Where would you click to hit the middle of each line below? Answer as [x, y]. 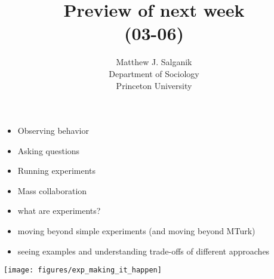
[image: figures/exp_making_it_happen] [83, 270]
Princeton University [154, 85]
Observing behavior [53, 131]
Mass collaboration [52, 190]
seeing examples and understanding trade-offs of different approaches [144, 251]
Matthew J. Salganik [154, 62]
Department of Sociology [154, 73]
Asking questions [49, 150]
